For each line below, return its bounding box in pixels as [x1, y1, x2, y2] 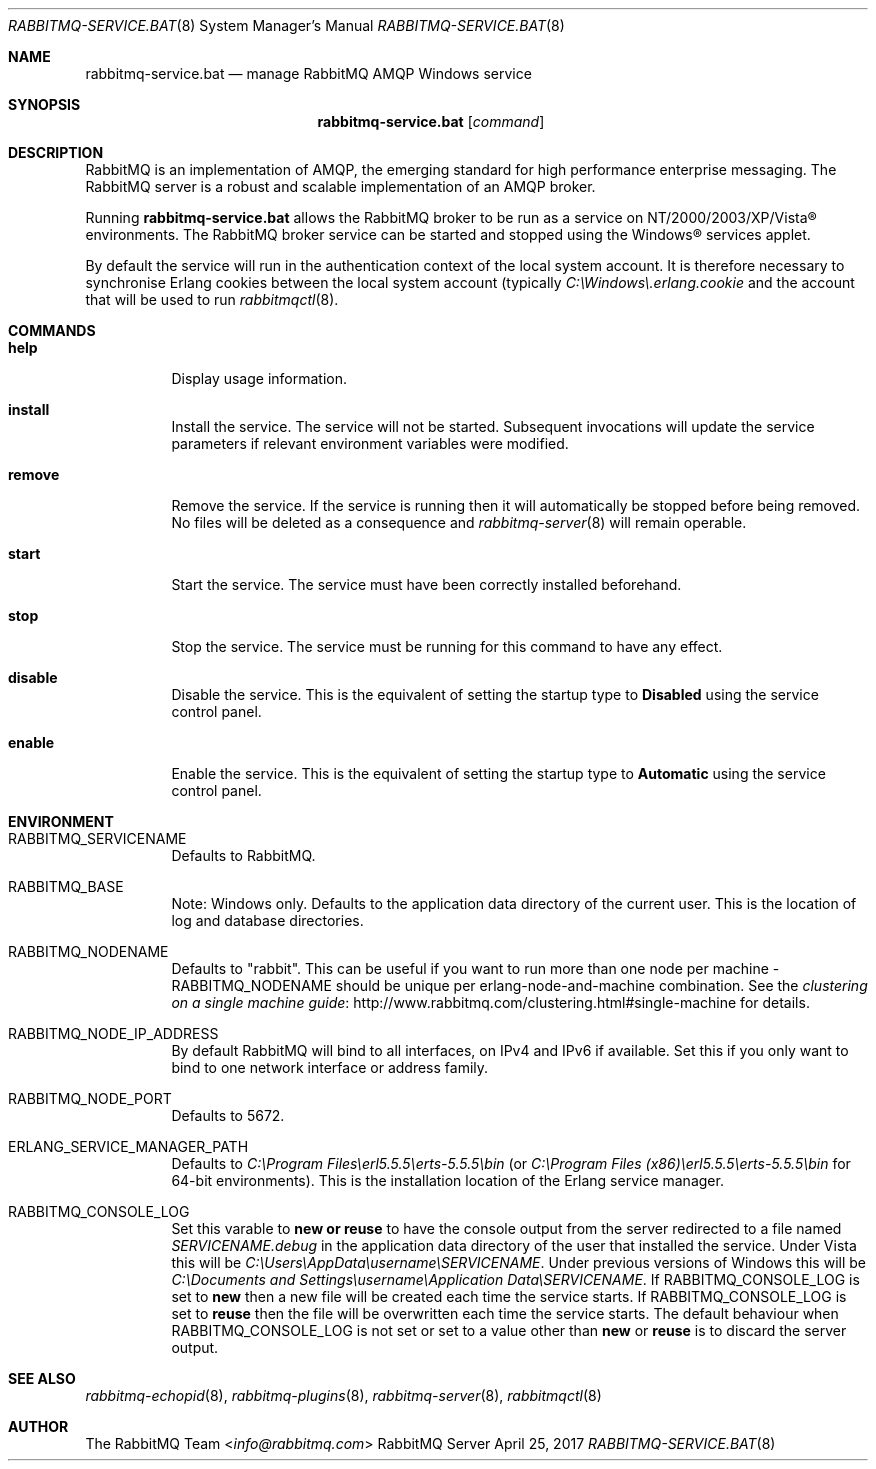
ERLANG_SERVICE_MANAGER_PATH [8, 1138, 249, 1155]
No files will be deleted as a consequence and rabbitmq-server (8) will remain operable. [171, 514, 747, 531]
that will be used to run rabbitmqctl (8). [85, 291, 339, 308]
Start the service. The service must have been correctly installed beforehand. [171, 576, 682, 593]
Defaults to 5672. [171, 1107, 285, 1124]
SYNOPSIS [8, 96, 81, 113]
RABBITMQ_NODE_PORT [8, 1090, 172, 1107]
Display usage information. [171, 370, 348, 387]
